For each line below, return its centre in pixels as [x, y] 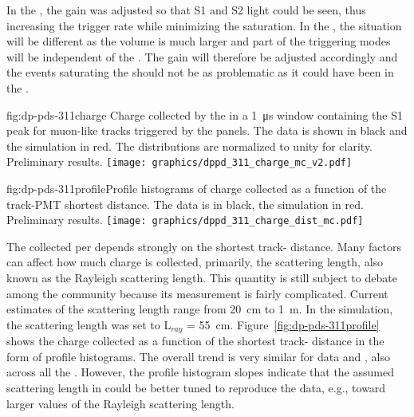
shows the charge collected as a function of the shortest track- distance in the [195, 341]
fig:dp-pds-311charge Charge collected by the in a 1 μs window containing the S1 [205, 114]
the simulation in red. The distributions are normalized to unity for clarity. [190, 146]
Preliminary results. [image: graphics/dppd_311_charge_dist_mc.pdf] [185, 220]
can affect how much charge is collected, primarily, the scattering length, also [195, 262]
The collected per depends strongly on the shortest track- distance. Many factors [204, 246]
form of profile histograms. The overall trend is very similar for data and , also [198, 356]
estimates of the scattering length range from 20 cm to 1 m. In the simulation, [200, 309]
